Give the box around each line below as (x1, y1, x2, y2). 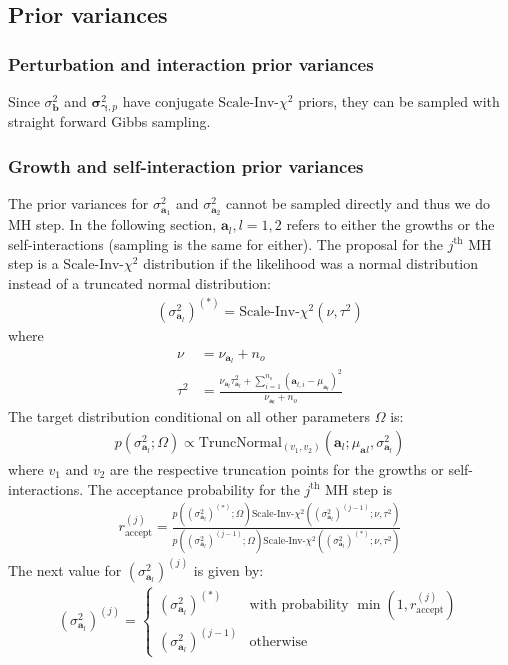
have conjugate (122, 91, 214, 111)
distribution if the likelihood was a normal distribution (143, 253, 479, 274)
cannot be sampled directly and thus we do (226, 193, 490, 214)
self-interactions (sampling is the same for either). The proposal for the (8, 233, 444, 254)
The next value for (8, 560, 122, 581)
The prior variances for (8, 193, 149, 214)
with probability (249, 597, 349, 612)
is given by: (193, 560, 264, 581)
